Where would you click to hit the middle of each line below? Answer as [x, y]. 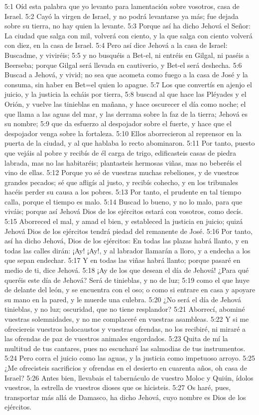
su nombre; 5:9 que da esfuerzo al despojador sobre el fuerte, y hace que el [118, 123]
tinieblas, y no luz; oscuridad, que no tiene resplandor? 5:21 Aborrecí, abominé [125, 309]
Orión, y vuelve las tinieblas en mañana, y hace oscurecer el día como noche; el [125, 104]
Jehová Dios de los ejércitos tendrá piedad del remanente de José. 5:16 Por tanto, [129, 231]
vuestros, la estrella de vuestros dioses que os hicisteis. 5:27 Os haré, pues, [118, 387]
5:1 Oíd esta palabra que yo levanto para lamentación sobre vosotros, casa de [122, 6]
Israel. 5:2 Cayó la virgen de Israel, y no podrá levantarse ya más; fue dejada [122, 16]
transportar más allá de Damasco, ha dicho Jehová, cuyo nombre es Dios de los [125, 397]
